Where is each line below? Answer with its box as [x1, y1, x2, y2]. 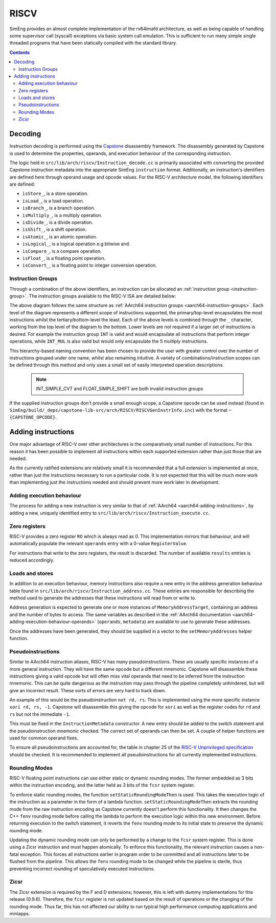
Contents [9, 49, 30, 55]
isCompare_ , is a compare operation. [22, 248, 102, 254]
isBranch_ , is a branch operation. [22, 205, 96, 211]
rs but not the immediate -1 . [9, 711, 71, 717]
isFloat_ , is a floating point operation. [22, 255, 106, 261]
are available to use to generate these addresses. [147, 618, 251, 625]
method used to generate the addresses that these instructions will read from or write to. [9, 595, 196, 601]
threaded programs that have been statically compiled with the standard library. [9, 40, 177, 46]
